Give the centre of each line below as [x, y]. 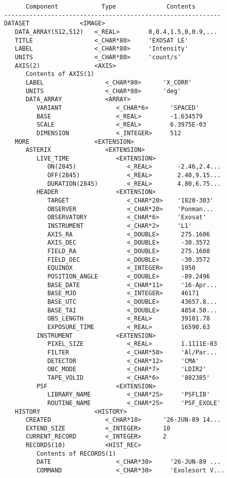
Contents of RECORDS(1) [76, 453]
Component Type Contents [110, 7]
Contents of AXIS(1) [60, 74]
